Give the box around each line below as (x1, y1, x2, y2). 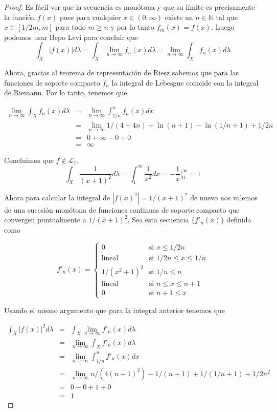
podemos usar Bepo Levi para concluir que (4, 31, 138, 42)
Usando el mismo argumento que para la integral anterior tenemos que (4, 304, 225, 315)
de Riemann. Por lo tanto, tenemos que (4, 87, 127, 98)
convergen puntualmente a (4, 214, 86, 225)
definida (226, 214, 251, 225)
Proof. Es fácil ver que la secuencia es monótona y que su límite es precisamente (4, 2, 255, 12)
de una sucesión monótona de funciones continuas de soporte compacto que (4, 204, 240, 215)
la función (4, 11, 35, 22)
